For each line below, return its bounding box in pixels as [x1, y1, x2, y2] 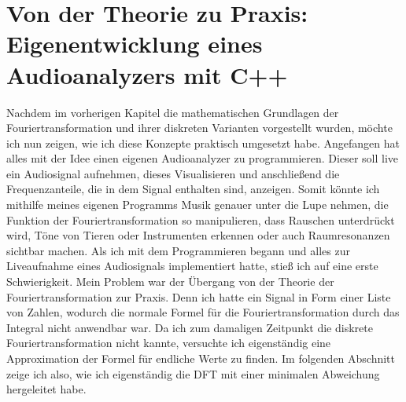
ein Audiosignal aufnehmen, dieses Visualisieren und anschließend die [6, 165, 340, 181]
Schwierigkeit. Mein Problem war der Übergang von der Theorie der [6, 273, 334, 290]
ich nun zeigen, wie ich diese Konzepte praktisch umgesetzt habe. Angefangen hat [6, 134, 400, 151]
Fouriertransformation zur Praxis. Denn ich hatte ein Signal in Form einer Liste [6, 288, 391, 305]
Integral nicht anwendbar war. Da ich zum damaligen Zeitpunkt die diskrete [6, 319, 373, 335]
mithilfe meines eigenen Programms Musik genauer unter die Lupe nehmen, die [6, 196, 389, 213]
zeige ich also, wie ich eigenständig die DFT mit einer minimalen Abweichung [6, 365, 380, 382]
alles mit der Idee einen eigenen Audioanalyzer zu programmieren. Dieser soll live [6, 150, 399, 166]
